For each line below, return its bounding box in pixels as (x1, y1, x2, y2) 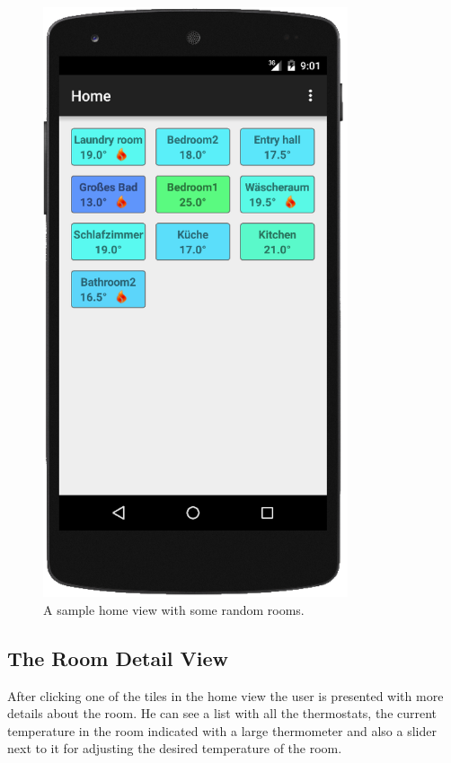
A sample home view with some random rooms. (43, 600, 305, 618)
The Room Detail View (7, 644, 229, 671)
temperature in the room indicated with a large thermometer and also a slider (7, 721, 437, 740)
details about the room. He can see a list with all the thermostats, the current (7, 704, 438, 723)
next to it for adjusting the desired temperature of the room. (7, 739, 342, 758)
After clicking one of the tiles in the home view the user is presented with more (7, 686, 444, 705)
